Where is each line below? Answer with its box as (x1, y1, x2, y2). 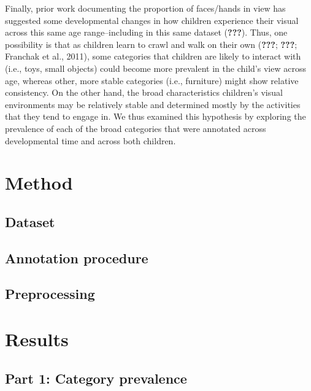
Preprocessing (5, 284, 95, 303)
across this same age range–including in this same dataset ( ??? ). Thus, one (5, 26, 288, 39)
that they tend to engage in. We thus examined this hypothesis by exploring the (5, 110, 306, 123)
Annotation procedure (5, 248, 148, 267)
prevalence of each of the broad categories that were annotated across (5, 122, 266, 134)
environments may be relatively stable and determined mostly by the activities (5, 98, 301, 110)
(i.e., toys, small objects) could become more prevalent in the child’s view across (5, 61, 306, 74)
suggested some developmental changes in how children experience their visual (5, 14, 299, 26)
